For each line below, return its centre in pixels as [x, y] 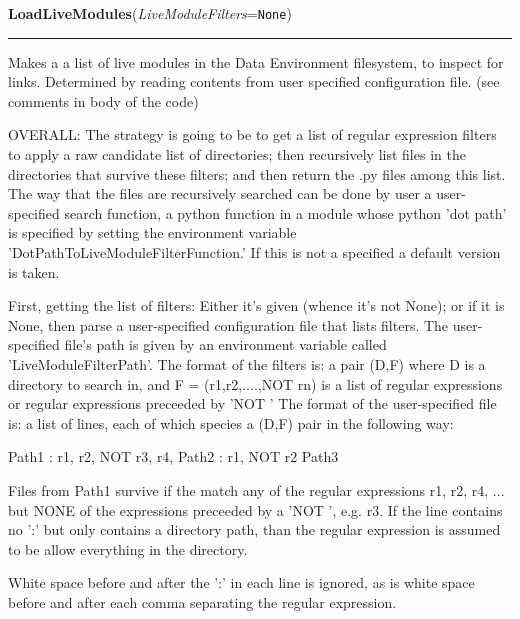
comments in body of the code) [103, 100]
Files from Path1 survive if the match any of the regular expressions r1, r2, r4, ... [256, 489]
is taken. [34, 271]
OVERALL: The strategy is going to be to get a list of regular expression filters [252, 134]
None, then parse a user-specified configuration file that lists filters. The [228, 324]
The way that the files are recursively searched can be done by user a [220, 193]
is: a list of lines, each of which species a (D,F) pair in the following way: [231, 422]
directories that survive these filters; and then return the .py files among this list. [257, 173]
